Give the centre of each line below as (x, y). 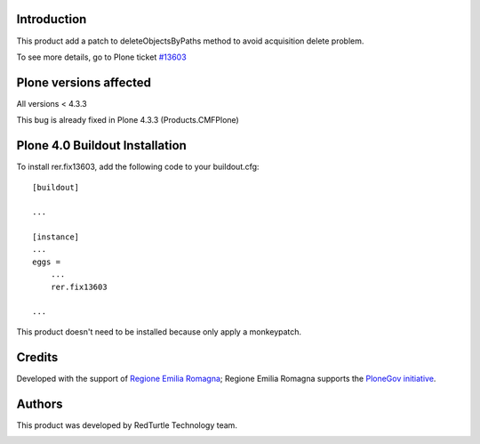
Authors (40, 404)
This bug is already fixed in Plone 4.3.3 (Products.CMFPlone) (128, 120)
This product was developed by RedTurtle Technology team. (127, 425)
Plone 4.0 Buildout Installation (101, 145)
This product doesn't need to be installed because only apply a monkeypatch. (159, 331)
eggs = (47, 262)
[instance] (56, 237)
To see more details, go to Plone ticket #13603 (101, 57)
